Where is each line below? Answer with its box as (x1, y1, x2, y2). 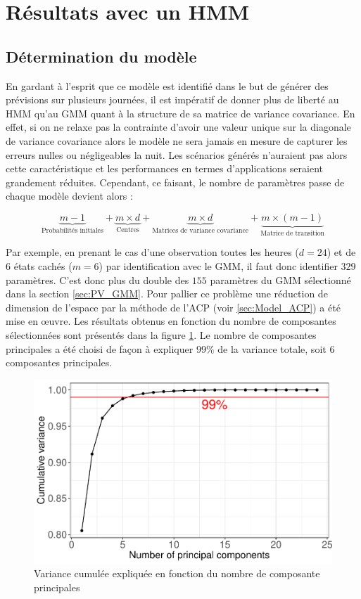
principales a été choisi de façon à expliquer (6, 341, 194, 356)
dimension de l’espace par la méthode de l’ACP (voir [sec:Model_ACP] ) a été (6, 299, 341, 314)
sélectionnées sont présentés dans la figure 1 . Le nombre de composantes (6, 327, 317, 342)
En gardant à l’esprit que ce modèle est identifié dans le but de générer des (6, 78, 329, 93)
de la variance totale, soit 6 (217, 341, 335, 356)
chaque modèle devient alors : (6, 188, 133, 203)
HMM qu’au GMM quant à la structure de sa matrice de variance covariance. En (6, 105, 355, 120)
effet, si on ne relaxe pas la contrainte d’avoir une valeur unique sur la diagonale (6, 120, 351, 134)
